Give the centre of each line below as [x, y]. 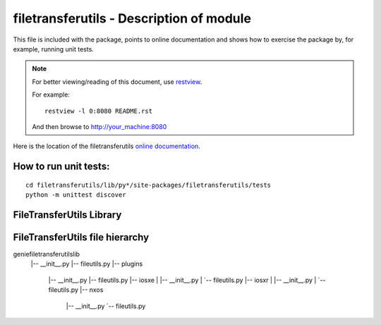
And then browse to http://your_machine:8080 [99, 126]
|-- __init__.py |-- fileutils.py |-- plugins [87, 264]
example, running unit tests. [54, 49]
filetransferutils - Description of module [132, 18]
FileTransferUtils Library [67, 215]
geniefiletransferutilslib [47, 254]
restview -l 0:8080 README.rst [99, 111]
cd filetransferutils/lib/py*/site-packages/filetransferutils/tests [149, 185]
